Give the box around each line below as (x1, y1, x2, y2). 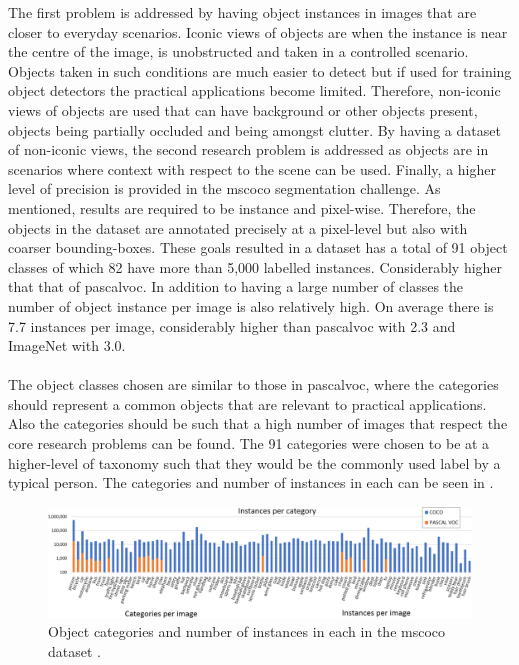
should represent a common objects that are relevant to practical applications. (8, 393, 487, 414)
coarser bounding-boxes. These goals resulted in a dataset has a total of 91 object (8, 237, 508, 258)
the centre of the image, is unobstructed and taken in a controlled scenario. (8, 41, 469, 62)
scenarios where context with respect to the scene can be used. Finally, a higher (8, 158, 496, 179)
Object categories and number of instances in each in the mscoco (48, 621, 446, 642)
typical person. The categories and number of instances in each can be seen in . (8, 472, 494, 493)
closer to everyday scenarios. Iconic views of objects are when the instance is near (8, 21, 508, 42)
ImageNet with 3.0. (8, 335, 126, 356)
